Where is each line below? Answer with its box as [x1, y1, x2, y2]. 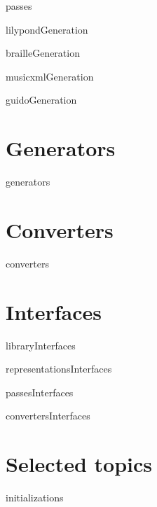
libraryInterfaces [6, 338, 76, 352]
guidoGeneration [6, 92, 77, 107]
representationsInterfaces [6, 361, 112, 376]
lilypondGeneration [6, 22, 88, 36]
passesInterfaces [6, 384, 74, 399]
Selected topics [6, 450, 152, 478]
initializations [6, 490, 64, 505]
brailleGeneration [6, 46, 80, 60]
